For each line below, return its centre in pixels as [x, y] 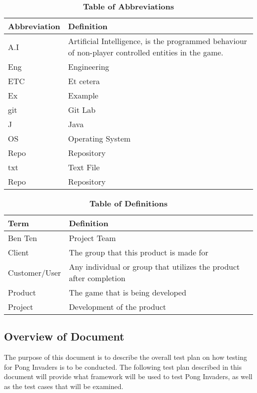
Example [83, 95]
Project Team [92, 238]
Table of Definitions [128, 203]
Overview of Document [64, 336]
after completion [97, 278]
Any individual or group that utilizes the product [154, 267]
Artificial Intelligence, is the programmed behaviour [157, 41]
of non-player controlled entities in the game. [146, 52]
